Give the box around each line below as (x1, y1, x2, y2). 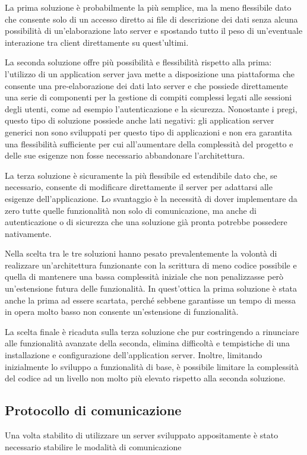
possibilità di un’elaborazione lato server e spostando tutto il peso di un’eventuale (5, 24, 303, 37)
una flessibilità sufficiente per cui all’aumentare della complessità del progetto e (5, 137, 293, 150)
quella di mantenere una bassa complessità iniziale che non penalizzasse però (5, 270, 284, 283)
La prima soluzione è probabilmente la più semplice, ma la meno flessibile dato (5, 1, 292, 13)
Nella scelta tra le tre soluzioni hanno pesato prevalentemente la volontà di (5, 247, 277, 260)
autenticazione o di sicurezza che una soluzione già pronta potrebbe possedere (5, 216, 287, 228)
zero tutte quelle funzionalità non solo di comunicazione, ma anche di (5, 204, 257, 216)
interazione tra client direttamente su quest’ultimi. (5, 36, 189, 48)
